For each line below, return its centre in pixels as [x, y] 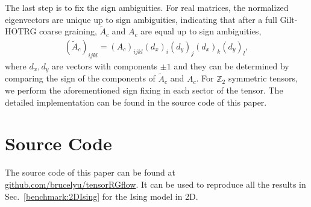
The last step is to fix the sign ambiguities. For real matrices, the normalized [147, 7]
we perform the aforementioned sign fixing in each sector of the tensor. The [144, 90]
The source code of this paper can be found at [90, 172]
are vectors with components [105, 65]
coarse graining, [68, 31]
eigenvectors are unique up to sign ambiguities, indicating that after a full [141, 19]
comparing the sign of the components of [80, 78]
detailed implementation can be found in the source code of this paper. [136, 102]
